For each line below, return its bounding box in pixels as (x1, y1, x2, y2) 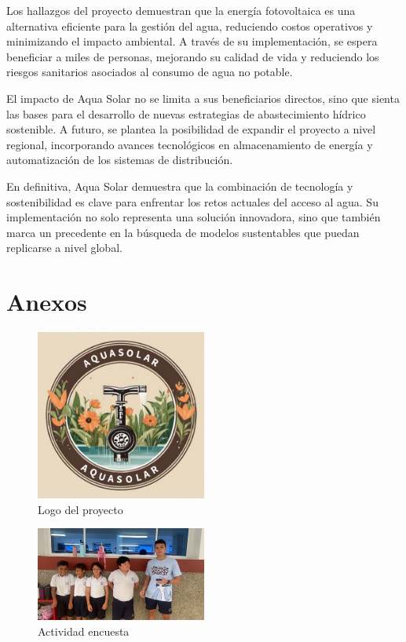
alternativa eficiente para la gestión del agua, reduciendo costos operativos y (6, 17, 373, 34)
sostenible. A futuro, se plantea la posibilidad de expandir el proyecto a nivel (6, 121, 376, 137)
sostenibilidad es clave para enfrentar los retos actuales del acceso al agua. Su (6, 193, 379, 210)
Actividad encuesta (38, 623, 130, 640)
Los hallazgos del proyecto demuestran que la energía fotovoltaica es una (6, 2, 356, 18)
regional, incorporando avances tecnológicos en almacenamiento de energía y (6, 136, 373, 152)
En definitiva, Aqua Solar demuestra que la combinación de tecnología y (6, 177, 353, 194)
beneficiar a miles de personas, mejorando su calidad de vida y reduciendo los (6, 48, 379, 64)
